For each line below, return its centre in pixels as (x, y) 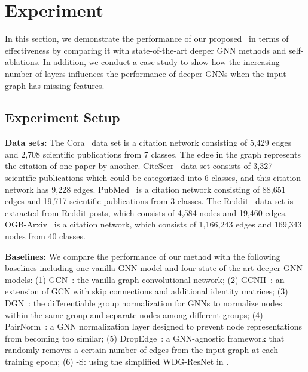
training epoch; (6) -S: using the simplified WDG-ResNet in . (117, 361)
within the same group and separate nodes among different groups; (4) (134, 314)
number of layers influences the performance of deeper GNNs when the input (146, 73)
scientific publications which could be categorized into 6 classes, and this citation (153, 178)
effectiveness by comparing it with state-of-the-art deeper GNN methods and (146, 50)
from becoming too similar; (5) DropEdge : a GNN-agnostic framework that (145, 338)
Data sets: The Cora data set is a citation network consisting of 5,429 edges (148, 142)
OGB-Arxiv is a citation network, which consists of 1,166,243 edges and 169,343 (153, 224)
